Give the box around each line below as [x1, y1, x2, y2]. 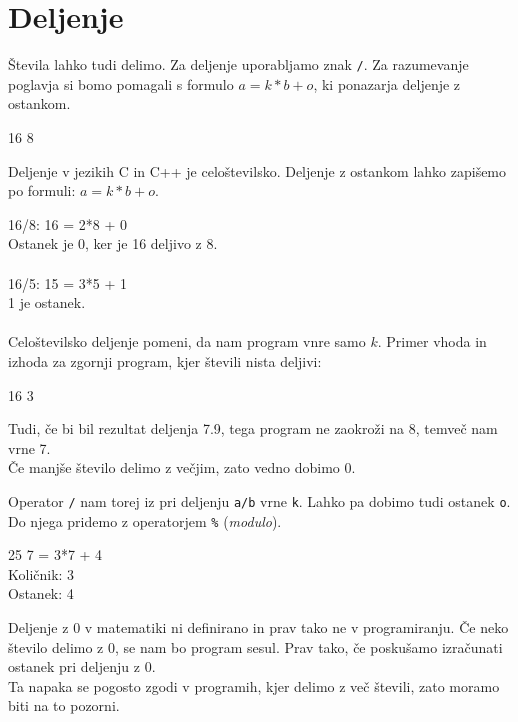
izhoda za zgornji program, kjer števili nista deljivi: [8, 350, 322, 371]
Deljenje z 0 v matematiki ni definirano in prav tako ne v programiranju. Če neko [8, 616, 509, 637]
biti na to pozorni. [8, 695, 120, 716]
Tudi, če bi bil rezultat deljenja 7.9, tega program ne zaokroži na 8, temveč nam [8, 418, 498, 439]
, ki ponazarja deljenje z [313, 73, 461, 94]
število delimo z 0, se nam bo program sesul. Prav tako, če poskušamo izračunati [8, 636, 503, 657]
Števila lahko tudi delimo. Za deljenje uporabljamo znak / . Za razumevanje [8, 54, 469, 75]
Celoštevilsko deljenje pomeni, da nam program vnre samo [8, 331, 366, 352]
